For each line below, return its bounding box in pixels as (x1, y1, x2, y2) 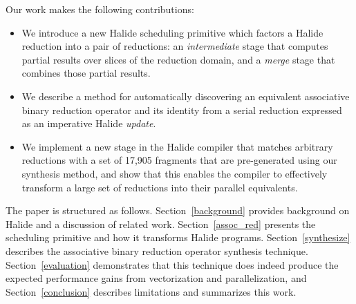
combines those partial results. (21, 66, 151, 80)
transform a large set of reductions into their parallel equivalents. (21, 180, 298, 194)
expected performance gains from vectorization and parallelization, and (6, 271, 307, 285)
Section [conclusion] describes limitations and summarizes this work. (6, 284, 297, 298)
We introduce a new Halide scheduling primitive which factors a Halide (21, 25, 324, 39)
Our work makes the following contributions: (6, 2, 194, 16)
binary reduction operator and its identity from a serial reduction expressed (21, 102, 342, 117)
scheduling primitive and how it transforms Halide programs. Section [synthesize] (6, 230, 350, 245)
